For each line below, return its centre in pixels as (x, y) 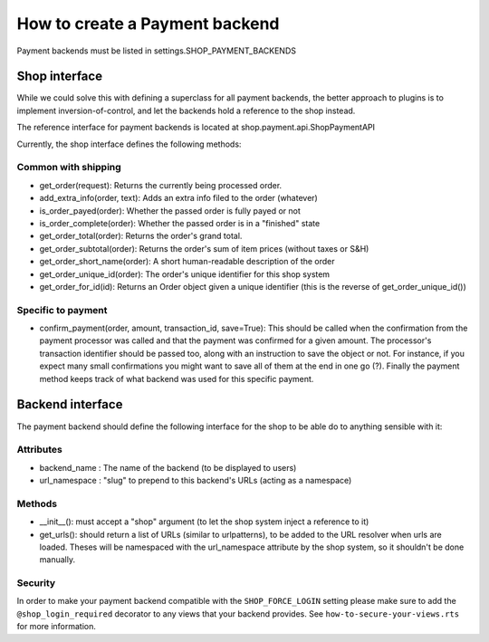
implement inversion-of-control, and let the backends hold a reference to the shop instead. (186, 110)
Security (36, 583)
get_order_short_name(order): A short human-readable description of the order (187, 262)
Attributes (39, 450)
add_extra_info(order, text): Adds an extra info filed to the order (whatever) (179, 198)
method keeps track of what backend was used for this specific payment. (177, 378)
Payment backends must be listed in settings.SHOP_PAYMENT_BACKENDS (157, 51)
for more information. (57, 627)
